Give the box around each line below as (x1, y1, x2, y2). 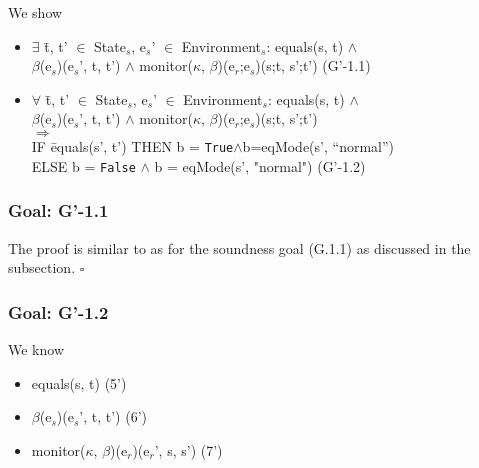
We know (8, 338, 64, 359)
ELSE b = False (31, 155, 136, 176)
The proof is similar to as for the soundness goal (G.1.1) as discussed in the (8, 237, 471, 258)
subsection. (8, 257, 76, 278)
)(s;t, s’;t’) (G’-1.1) (255, 55, 371, 76)
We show (8, 2, 63, 22)
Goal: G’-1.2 (8, 299, 109, 324)
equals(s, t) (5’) (31, 372, 127, 393)
